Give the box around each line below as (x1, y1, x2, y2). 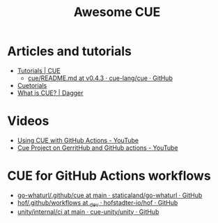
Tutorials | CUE (17, 66, 61, 75)
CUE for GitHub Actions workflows (7, 168, 211, 184)
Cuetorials (17, 81, 47, 89)
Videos (7, 113, 49, 129)
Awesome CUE (73, 4, 161, 20)
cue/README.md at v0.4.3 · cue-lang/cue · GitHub (27, 74, 173, 82)
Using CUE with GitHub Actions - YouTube (17, 136, 139, 144)
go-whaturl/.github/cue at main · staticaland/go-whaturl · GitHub (17, 191, 203, 199)
